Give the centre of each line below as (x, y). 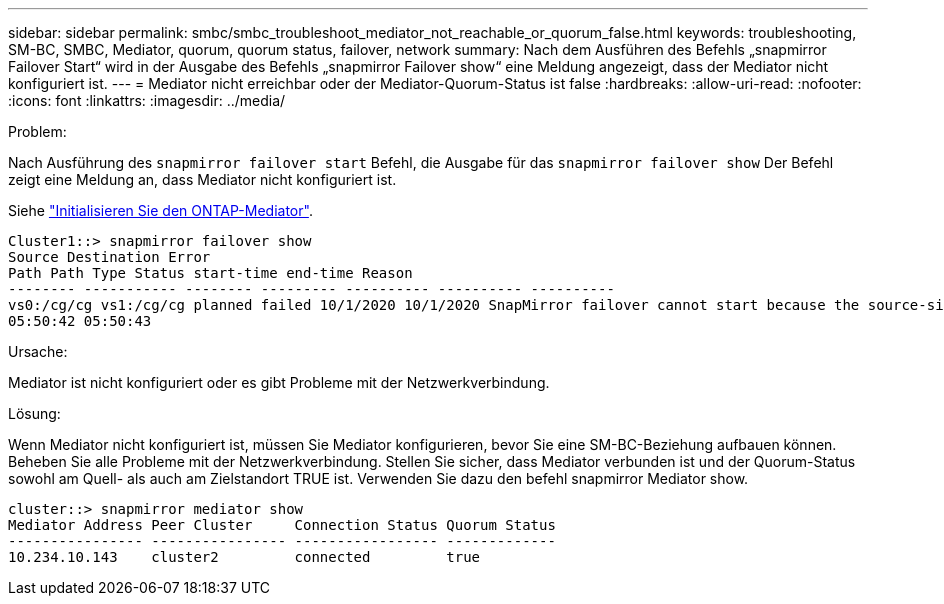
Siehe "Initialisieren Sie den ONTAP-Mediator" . (160, 210)
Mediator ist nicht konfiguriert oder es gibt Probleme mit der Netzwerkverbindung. (279, 382)
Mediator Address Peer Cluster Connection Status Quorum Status (282, 525)
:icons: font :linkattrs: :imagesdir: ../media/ (147, 100)
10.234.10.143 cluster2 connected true (244, 557)
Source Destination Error (109, 257)
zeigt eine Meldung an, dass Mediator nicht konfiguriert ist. (202, 179)
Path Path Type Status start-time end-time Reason (210, 273)
